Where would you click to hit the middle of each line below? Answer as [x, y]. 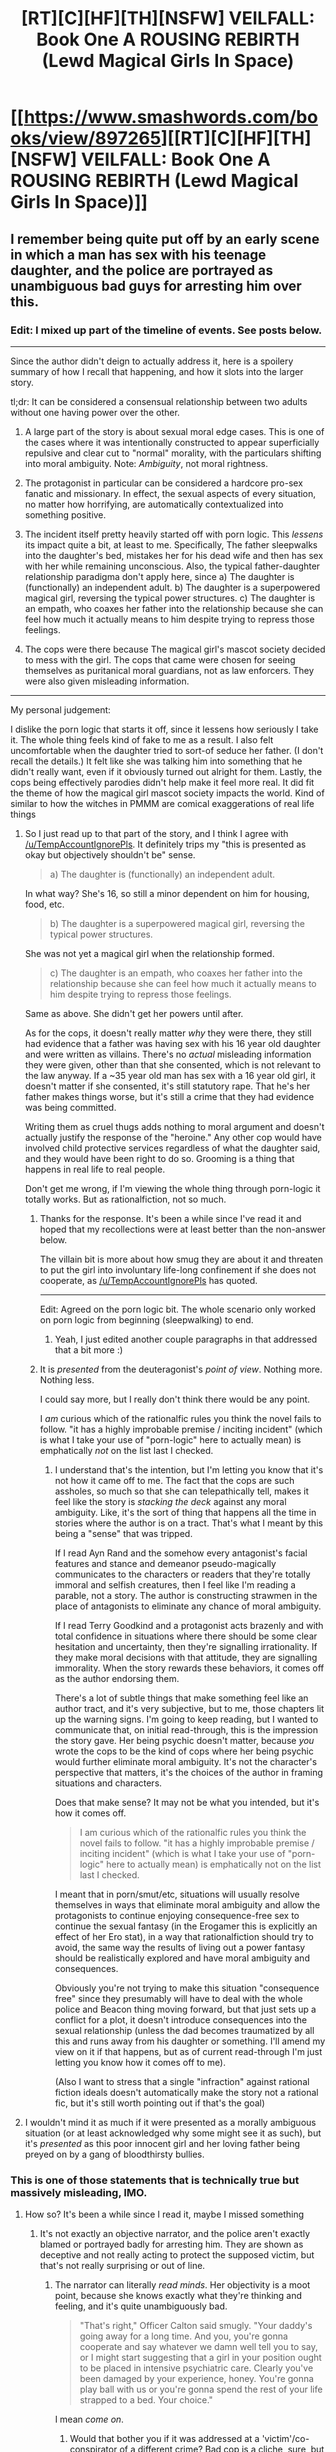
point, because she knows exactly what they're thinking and [178, 2296]
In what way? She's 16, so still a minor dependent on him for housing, [167, 893]
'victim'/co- [285, 2439]
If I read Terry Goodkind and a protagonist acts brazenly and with [189, 1625]
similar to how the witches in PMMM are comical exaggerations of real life [162, 803]
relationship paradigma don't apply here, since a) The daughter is [159, 576]
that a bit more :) [88, 1349]
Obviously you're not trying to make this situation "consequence [187, 1988]
